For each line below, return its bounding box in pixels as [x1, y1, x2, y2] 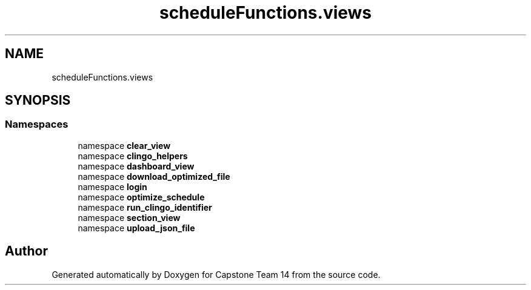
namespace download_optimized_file [78, 171, 230, 182]
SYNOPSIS [5, 93, 71, 108]
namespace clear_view [78, 140, 171, 151]
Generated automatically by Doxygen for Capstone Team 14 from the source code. [52, 269, 381, 280]
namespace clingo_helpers [78, 150, 188, 161]
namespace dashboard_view [78, 160, 195, 171]
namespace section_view [78, 212, 181, 223]
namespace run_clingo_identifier [78, 202, 212, 213]
